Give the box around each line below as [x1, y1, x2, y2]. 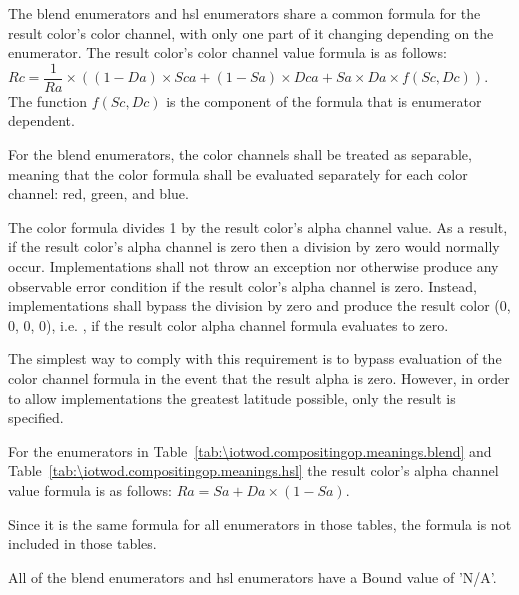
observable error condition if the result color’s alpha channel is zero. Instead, [8, 275, 477, 296]
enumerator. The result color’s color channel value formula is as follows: [8, 42, 447, 63]
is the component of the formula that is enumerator [166, 90, 482, 111]
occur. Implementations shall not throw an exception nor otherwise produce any [8, 256, 499, 276]
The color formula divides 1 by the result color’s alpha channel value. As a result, [8, 216, 508, 237]
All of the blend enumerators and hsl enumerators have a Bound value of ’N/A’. [8, 566, 497, 587]
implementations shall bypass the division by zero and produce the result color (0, [8, 295, 511, 316]
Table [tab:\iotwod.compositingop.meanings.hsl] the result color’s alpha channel [8, 460, 499, 481]
